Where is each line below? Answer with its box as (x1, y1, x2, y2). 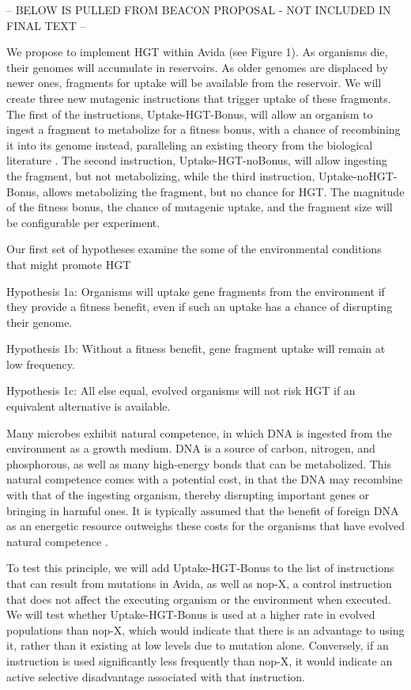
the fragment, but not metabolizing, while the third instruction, (6, 167, 315, 184)
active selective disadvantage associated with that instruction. (6, 668, 306, 684)
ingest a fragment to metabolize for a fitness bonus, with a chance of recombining (6, 121, 401, 138)
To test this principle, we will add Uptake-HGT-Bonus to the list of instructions (6, 559, 394, 576)
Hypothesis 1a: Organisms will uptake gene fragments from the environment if (6, 282, 385, 299)
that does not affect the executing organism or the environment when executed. (6, 590, 391, 607)
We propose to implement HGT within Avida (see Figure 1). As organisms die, (6, 44, 388, 60)
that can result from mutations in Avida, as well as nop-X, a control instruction (6, 575, 392, 591)
